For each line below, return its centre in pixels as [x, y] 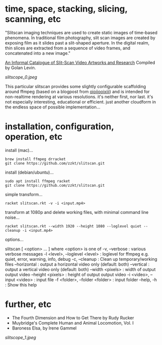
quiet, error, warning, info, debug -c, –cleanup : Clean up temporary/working [81, 259]
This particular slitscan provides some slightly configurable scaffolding [75, 86]
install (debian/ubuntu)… [29, 172]
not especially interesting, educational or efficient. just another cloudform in [81, 102]
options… [15, 239]
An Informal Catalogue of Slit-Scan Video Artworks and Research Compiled [80, 62]
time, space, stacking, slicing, [66, 9]
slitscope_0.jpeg [21, 77]
